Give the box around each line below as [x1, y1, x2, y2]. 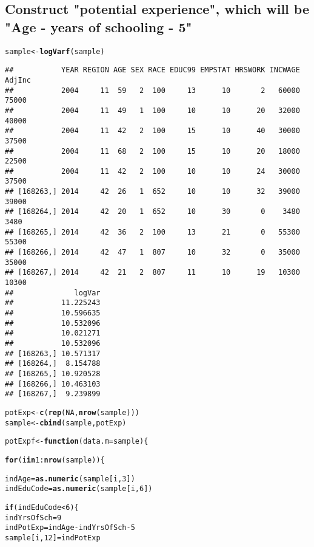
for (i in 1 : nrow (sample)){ [5, 455, 105, 464]
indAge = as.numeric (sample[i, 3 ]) [5, 474, 135, 483]
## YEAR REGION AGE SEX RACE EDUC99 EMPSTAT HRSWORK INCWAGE [5, 66, 300, 75]
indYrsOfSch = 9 [5, 513, 62, 522]
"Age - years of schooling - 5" [5, 17, 192, 36]
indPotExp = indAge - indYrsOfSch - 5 [5, 523, 135, 532]
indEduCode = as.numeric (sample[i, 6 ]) [5, 484, 153, 494]
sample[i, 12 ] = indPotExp [5, 533, 101, 542]
